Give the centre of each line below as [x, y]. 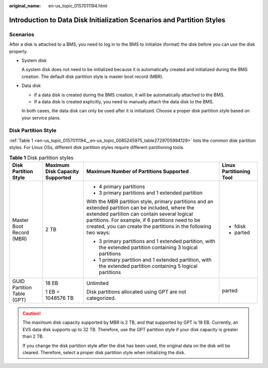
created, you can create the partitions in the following [149, 226]
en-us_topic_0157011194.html [78, 6]
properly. [18, 51]
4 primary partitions [122, 186]
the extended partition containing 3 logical [148, 247]
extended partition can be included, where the [140, 208]
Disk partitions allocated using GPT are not [136, 292]
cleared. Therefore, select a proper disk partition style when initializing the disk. [104, 352]
